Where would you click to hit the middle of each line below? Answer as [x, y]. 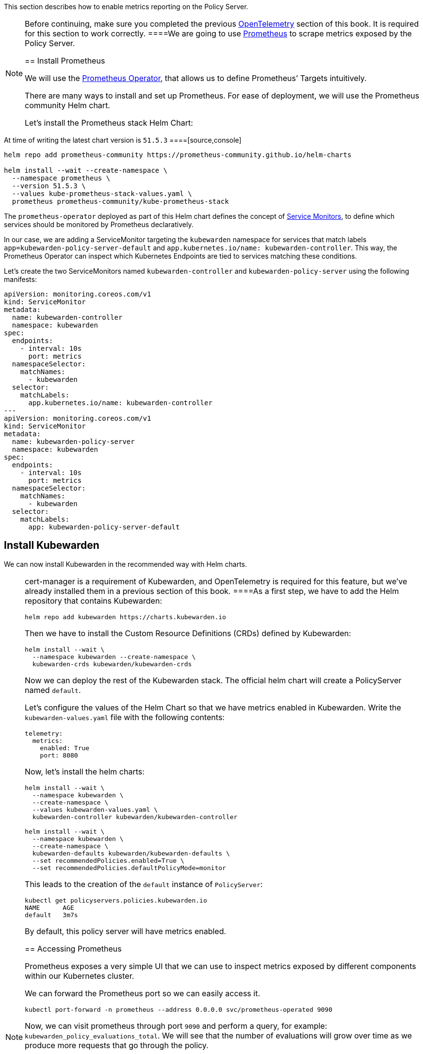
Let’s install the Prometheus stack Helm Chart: [109, 123]
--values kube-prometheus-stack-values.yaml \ [102, 194]
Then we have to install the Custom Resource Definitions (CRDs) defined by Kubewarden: [188, 633]
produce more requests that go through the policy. [117, 1045]
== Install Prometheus [65, 61]
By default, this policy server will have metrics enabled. [126, 931]
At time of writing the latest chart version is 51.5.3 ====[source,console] [123, 140]
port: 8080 [59, 755]
